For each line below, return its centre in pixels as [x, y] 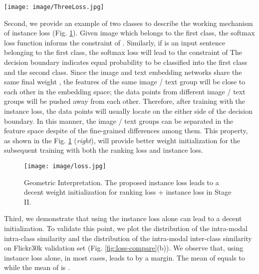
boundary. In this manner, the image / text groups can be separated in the [119, 121]
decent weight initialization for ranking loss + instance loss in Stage [128, 192]
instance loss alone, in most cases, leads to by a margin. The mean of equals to [125, 257]
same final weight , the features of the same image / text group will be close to [125, 82]
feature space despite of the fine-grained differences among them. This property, [126, 131]
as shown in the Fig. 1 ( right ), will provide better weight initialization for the [122, 140]
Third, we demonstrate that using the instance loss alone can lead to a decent [123, 218]
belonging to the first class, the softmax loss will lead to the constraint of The [123, 52]
